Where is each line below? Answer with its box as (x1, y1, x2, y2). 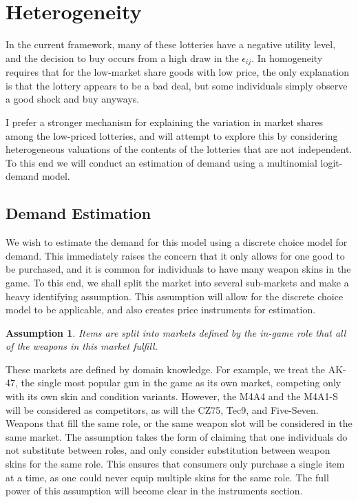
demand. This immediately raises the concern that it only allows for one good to (6, 248, 345, 262)
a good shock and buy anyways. (6, 92, 140, 106)
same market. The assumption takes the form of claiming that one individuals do (6, 429, 348, 443)
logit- (320, 155, 343, 169)
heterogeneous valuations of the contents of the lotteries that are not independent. (6, 142, 352, 156)
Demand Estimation (6, 202, 151, 224)
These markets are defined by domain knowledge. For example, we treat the (6, 362, 326, 376)
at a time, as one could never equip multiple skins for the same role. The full (6, 470, 329, 484)
